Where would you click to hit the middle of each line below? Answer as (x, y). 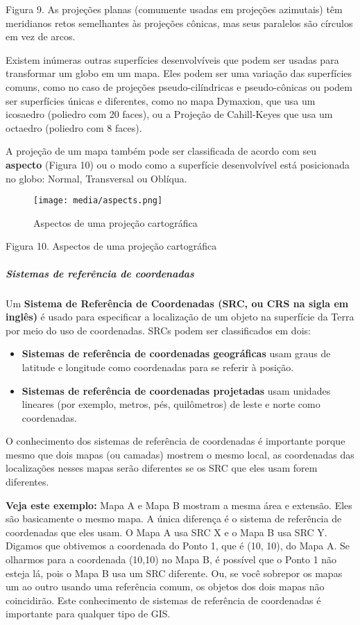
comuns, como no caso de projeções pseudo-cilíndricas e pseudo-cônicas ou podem (179, 86)
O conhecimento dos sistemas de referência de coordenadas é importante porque (175, 441)
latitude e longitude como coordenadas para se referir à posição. (158, 367)
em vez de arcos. (41, 36)
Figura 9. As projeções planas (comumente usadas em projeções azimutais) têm (174, 9)
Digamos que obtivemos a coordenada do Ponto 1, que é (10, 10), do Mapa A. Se (178, 546)
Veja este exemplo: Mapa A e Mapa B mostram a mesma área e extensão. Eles (179, 505)
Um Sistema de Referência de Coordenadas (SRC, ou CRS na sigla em (177, 303)
